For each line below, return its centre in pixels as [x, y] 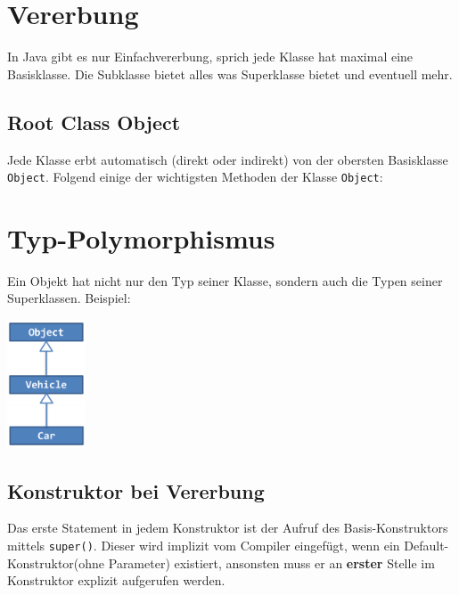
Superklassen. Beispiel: [69, 298]
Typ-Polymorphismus [141, 237]
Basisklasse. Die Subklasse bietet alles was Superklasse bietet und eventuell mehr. [230, 73]
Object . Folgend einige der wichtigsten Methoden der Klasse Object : [195, 177]
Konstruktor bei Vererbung [136, 490]
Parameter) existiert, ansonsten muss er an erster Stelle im [271, 562]
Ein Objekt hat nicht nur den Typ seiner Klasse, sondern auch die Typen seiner [225, 280]
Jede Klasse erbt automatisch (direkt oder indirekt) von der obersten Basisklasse [228, 159]
